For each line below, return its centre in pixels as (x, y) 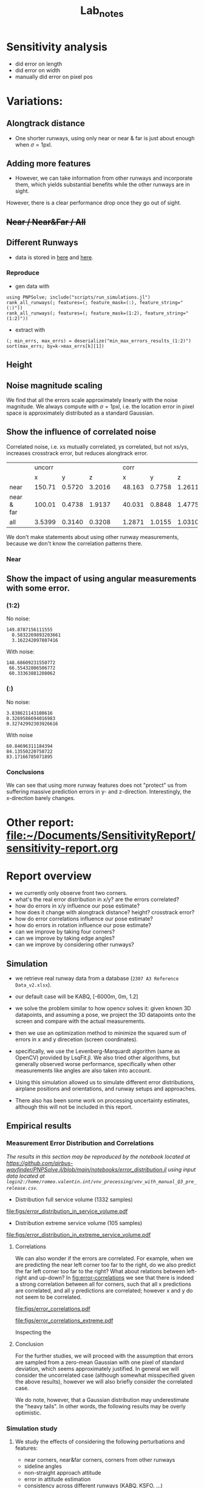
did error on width (38, 70)
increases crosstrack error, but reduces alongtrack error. (77, 453)
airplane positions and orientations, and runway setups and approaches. (105, 1089)
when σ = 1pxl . (34, 144)
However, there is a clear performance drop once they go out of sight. (94, 203)
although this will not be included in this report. (74, 1107)
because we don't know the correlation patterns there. (74, 543)
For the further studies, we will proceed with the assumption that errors (104, 1356)
